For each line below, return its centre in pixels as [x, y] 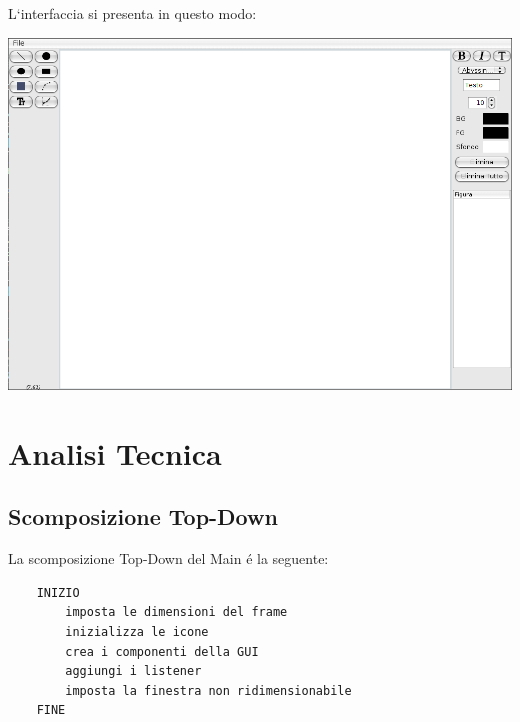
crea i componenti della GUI [162, 651]
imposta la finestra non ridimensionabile [208, 690]
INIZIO [58, 592]
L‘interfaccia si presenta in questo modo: [132, 13]
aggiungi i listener [133, 671]
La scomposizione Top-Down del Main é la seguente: [168, 558]
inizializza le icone [137, 631]
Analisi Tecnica [115, 452]
